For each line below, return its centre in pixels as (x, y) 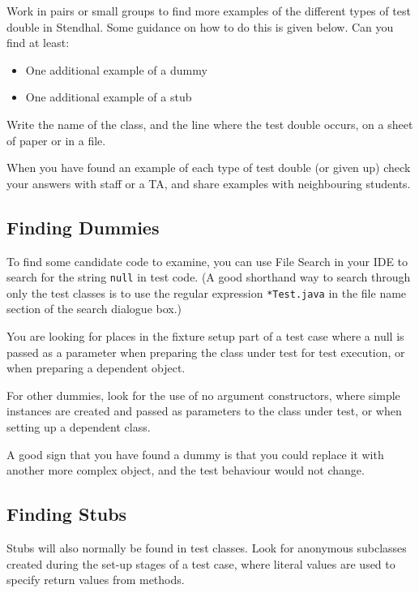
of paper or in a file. (56, 140)
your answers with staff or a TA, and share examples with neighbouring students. (209, 183)
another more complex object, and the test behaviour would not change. (186, 470)
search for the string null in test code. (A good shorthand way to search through (209, 277)
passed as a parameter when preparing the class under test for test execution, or (206, 352)
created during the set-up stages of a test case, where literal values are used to (201, 563)
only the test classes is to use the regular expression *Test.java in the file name (207, 292)
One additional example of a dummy (116, 69)
